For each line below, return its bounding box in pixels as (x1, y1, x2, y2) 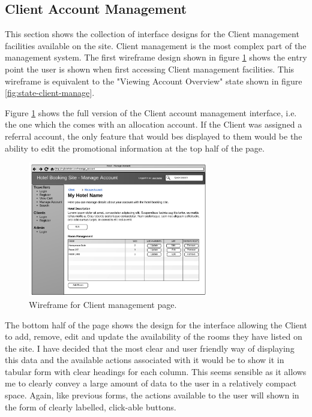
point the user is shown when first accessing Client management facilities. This (5, 62, 295, 75)
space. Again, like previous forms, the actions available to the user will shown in (5, 389, 299, 401)
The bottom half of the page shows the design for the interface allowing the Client (5, 318, 307, 331)
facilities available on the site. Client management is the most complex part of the (5, 39, 307, 52)
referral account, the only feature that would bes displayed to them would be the (5, 129, 302, 142)
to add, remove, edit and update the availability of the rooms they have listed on (5, 330, 302, 343)
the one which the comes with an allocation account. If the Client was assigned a (5, 118, 302, 131)
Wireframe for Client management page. (29, 298, 177, 310)
